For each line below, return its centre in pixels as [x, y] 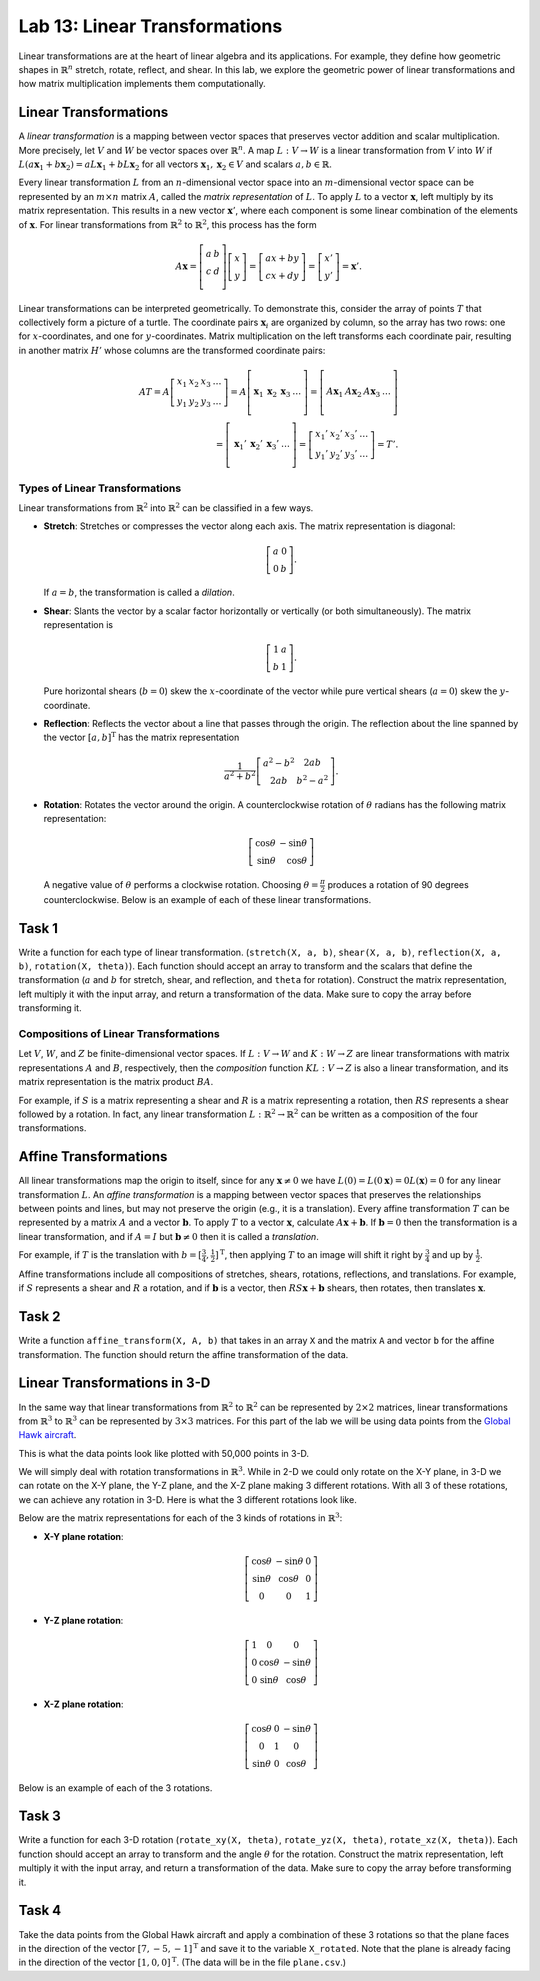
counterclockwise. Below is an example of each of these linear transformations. [207, 899]
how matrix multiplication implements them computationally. [142, 84]
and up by [452, 1255]
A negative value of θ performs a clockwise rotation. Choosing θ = [181, 885]
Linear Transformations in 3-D [114, 1383]
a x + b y [282, 258]
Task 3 [40, 1816]
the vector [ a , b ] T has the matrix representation [141, 737]
